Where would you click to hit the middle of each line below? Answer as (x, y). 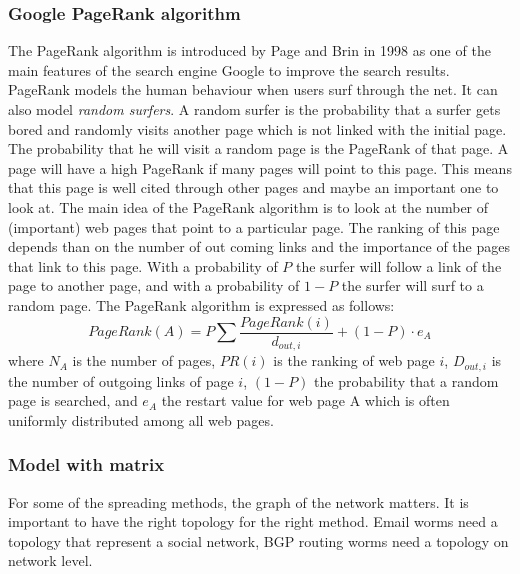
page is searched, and (73, 400)
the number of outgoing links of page (121, 380)
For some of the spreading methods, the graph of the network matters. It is (238, 501)
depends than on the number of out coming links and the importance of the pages (259, 246)
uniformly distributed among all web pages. (141, 419)
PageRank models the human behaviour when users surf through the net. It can (253, 89)
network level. (50, 560)
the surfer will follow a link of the (399, 265)
